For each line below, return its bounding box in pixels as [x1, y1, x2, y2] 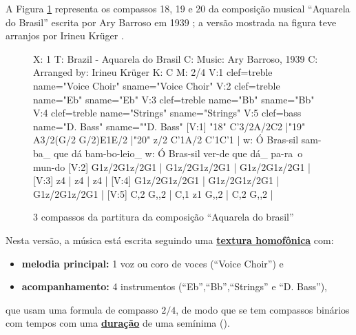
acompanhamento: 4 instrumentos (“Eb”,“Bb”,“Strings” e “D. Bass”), [21, 279, 328, 294]
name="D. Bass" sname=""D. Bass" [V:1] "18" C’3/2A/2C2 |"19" [33, 119, 306, 133]
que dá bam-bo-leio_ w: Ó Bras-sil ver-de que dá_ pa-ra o [53, 145, 303, 160]
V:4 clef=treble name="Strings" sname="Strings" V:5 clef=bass [33, 105, 302, 120]
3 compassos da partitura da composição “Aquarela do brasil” [33, 210, 294, 224]
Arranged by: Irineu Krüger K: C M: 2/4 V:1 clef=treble [33, 65, 273, 79]
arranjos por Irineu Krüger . [6, 28, 124, 43]
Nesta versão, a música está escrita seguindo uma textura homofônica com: [6, 232, 334, 247]
